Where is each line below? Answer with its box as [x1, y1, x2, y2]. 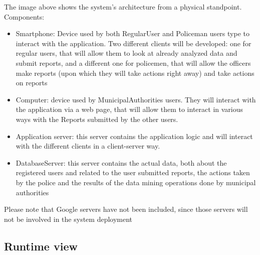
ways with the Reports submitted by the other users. [16, 113, 178, 124]
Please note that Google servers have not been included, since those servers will [4, 204, 248, 214]
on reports [16, 77, 48, 88]
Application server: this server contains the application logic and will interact [16, 131, 253, 141]
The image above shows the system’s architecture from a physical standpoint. [4, 2, 242, 12]
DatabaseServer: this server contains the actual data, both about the [16, 157, 227, 168]
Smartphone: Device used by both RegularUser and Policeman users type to [16, 28, 249, 39]
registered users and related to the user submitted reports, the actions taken [16, 167, 250, 178]
